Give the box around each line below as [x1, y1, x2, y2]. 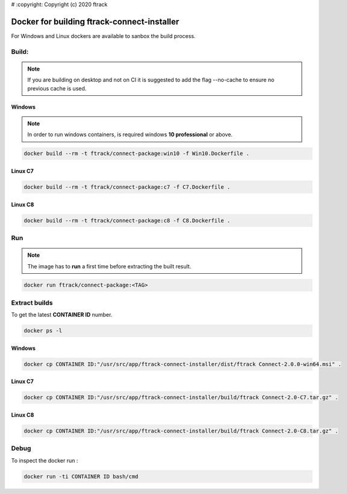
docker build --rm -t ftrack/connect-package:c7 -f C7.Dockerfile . [23, 183, 231, 190]
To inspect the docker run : [11, 457, 78, 464]
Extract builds [11, 299, 53, 307]
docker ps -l [23, 328, 63, 334]
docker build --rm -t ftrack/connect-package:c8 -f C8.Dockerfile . [23, 217, 231, 224]
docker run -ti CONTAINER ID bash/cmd [23, 473, 139, 480]
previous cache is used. [27, 84, 87, 92]
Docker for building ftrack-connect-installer [11, 16, 180, 27]
